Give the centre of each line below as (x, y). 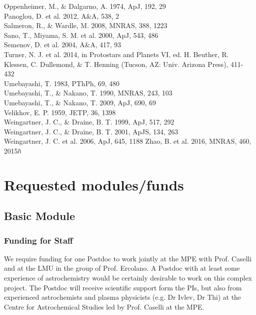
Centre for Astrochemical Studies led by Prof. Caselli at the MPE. (104, 306)
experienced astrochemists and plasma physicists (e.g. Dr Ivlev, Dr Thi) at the (123, 297)
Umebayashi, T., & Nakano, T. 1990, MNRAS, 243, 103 (88, 93)
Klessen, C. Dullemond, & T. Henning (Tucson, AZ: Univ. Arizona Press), (116, 64)
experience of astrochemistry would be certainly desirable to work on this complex (128, 278)
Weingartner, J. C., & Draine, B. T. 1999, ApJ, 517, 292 (89, 122)
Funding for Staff (39, 240)
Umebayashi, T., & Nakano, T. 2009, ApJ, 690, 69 (80, 102)
